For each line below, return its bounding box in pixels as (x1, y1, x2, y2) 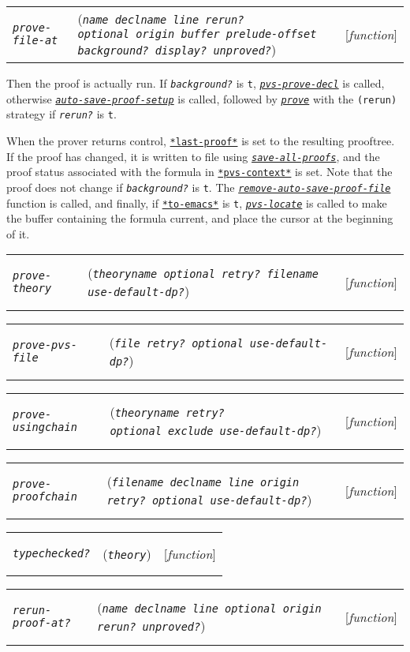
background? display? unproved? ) (77, 40, 277, 58)
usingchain (13, 421, 77, 434)
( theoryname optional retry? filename (88, 264, 319, 283)
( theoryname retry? (110, 403, 225, 422)
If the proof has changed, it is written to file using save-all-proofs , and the (6, 148, 380, 164)
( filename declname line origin (106, 472, 300, 491)
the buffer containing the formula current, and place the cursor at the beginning (6, 210, 393, 227)
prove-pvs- (13, 339, 77, 352)
